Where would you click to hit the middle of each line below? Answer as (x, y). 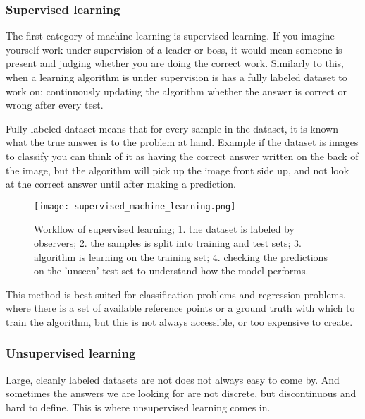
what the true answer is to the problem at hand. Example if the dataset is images (182, 142)
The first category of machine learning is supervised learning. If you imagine (170, 36)
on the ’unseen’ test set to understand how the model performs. (171, 271)
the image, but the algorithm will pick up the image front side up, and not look (178, 170)
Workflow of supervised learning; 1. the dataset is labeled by (164, 229)
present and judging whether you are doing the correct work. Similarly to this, (175, 63)
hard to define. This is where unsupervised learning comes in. (138, 407)
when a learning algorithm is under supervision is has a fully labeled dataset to (177, 77)
